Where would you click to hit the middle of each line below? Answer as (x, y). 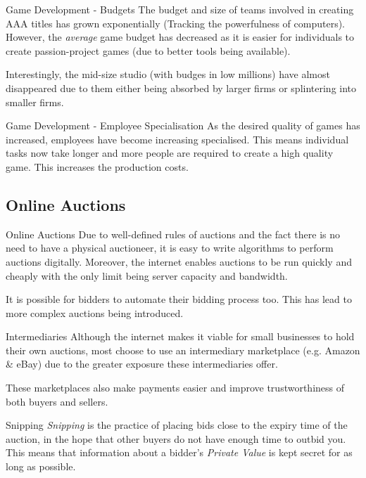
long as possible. (41, 466)
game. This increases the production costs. (97, 166)
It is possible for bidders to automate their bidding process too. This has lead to (179, 299)
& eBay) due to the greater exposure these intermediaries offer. (142, 364)
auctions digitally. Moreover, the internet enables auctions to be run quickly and (179, 261)
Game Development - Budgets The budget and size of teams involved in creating (180, 9)
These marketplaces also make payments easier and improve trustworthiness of (175, 388)
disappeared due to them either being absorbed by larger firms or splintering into (181, 88)
